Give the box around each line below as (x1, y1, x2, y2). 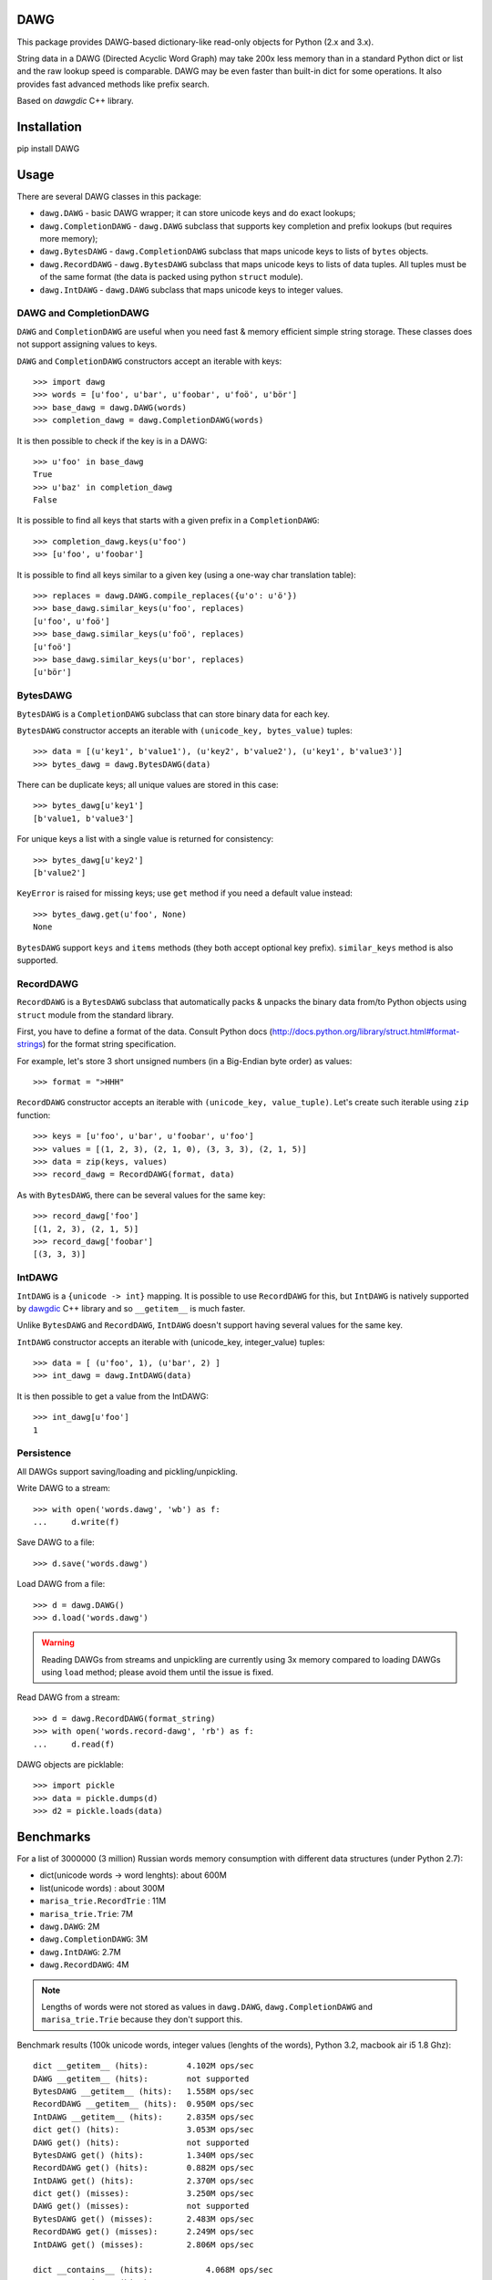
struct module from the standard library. (16, 1009, 174, 1021)
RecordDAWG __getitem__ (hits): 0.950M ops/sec (33, 2099, 254, 2109)
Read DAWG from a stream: (16, 1692, 120, 1703)
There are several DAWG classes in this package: (16, 191, 202, 202)
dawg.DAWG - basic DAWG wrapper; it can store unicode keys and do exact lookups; (39, 208, 356, 219)
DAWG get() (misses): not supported (33, 2201, 250, 2212)
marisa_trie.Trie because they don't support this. (41, 2014, 243, 2025)
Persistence (16, 1446, 72, 1459)
